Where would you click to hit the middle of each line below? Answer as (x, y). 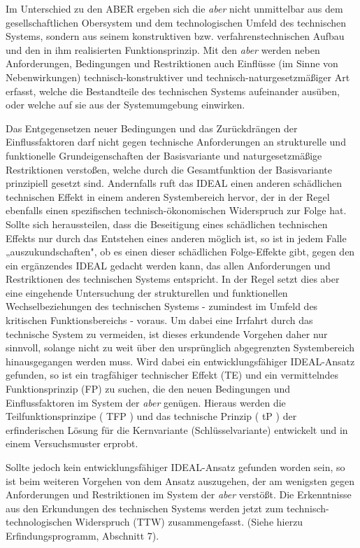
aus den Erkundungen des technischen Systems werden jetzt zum (145, 508)
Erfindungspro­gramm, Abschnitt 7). (82, 535)
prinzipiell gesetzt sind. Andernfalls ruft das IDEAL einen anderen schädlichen (174, 183)
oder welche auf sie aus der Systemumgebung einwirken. (125, 105)
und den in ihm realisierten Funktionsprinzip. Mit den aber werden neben (163, 49)
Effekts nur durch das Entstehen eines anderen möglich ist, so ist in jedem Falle (176, 238)
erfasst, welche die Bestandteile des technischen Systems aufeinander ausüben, (173, 91)
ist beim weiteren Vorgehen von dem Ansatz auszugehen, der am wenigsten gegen (180, 480)
